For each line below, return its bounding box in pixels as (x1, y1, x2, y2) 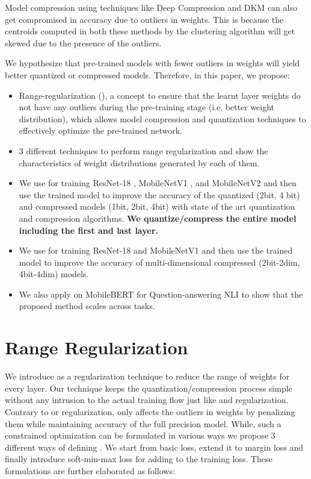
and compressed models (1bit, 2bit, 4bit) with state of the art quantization (19, 200, 295, 213)
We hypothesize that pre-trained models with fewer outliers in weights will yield (5, 57, 300, 69)
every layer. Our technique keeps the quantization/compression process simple (5, 381, 292, 394)
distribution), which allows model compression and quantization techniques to (19, 112, 306, 125)
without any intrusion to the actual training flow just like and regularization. (5, 393, 289, 406)
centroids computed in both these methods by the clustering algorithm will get (5, 25, 295, 37)
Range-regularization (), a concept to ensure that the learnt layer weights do (19, 89, 301, 101)
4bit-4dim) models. (19, 268, 89, 280)
